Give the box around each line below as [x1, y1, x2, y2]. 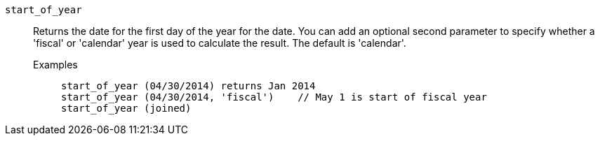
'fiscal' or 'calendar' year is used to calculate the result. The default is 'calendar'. [33, 37, 406, 49]
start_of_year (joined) [61, 103, 192, 114]
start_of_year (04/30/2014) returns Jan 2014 [61, 80, 316, 91]
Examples [33, 59, 78, 70]
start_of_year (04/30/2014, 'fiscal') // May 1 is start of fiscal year [61, 91, 487, 103]
